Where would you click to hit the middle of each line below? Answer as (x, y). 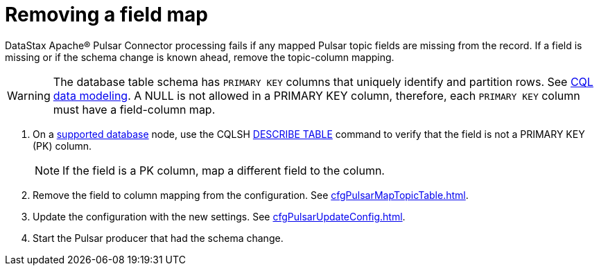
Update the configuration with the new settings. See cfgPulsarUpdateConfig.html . (219, 216)
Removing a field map (106, 15)
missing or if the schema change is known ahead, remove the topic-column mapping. (200, 57)
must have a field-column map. (134, 109)
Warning (29, 95)
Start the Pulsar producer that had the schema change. (158, 238)
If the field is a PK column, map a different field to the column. (224, 170)
